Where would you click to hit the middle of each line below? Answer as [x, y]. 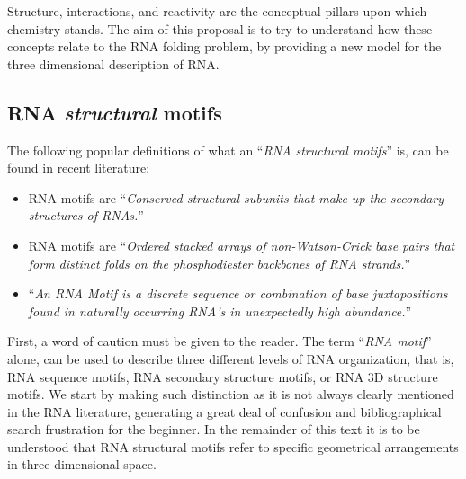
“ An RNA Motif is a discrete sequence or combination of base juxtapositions [238, 293]
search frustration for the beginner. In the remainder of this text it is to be [214, 429]
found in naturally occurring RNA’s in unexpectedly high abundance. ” [220, 310]
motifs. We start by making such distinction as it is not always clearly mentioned [231, 394]
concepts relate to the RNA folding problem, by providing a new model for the [224, 46]
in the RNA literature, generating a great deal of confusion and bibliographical [224, 411]
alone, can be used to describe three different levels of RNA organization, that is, [231, 358]
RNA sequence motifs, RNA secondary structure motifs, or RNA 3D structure [223, 376]
